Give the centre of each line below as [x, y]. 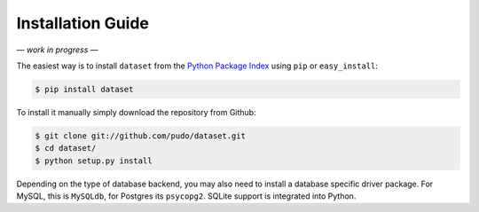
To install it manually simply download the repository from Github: [136, 112]
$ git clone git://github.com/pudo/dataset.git [140, 136]
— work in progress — [57, 50]
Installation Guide [83, 23]
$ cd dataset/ [66, 148]
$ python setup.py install [94, 161]
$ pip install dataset [84, 89]
